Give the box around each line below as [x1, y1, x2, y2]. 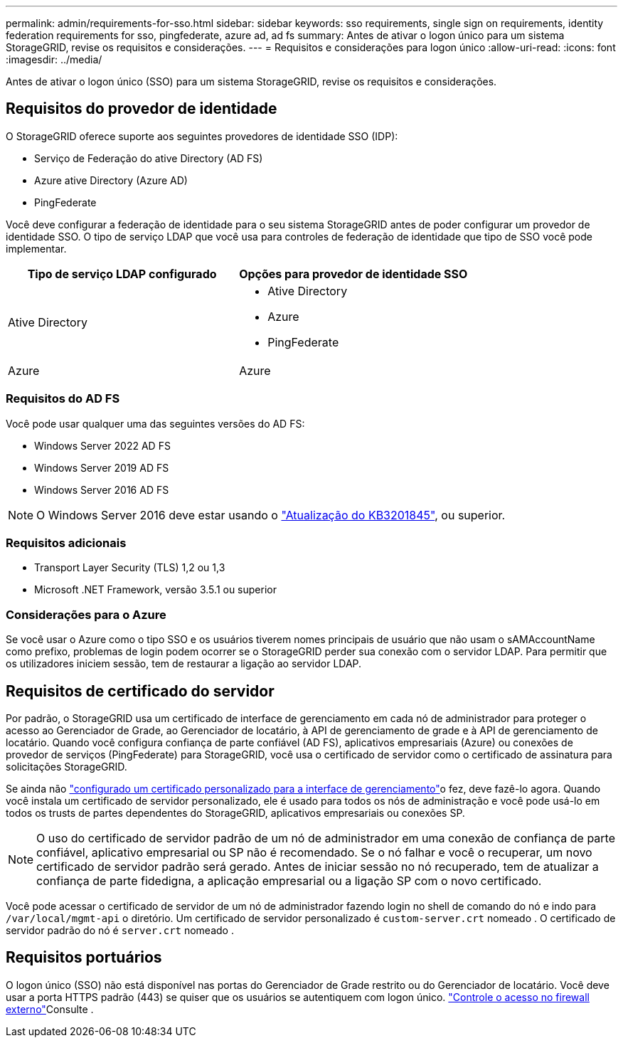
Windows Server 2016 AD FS [34, 483, 169, 496]
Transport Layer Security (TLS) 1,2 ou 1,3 [34, 561, 225, 574]
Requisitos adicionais [6, 535, 127, 550]
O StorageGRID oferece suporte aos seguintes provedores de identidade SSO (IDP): [6, 129, 398, 142]
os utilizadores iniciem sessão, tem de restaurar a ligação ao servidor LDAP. [6, 657, 362, 670]
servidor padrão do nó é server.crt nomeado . [6, 923, 234, 936]
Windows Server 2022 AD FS [34, 439, 171, 452]
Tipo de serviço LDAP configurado [27, 266, 217, 281]
